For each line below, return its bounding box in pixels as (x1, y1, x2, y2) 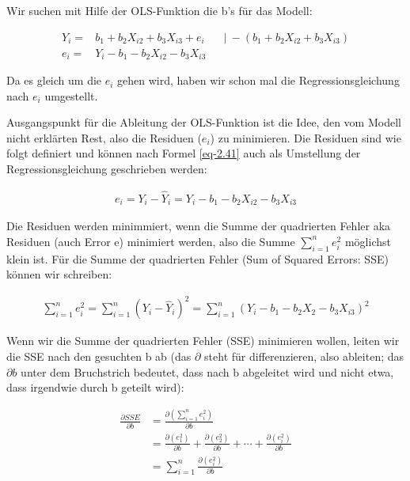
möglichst (344, 233, 391, 249)
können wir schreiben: (6, 266, 112, 282)
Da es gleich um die (6, 72, 102, 89)
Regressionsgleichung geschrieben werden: (6, 161, 207, 177)
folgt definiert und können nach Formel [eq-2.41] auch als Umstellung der (6, 145, 361, 161)
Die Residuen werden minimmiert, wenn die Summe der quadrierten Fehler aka (6, 218, 391, 234)
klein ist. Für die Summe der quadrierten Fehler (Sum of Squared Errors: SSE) (6, 250, 389, 267)
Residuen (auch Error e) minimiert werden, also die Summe (6, 233, 295, 249)
